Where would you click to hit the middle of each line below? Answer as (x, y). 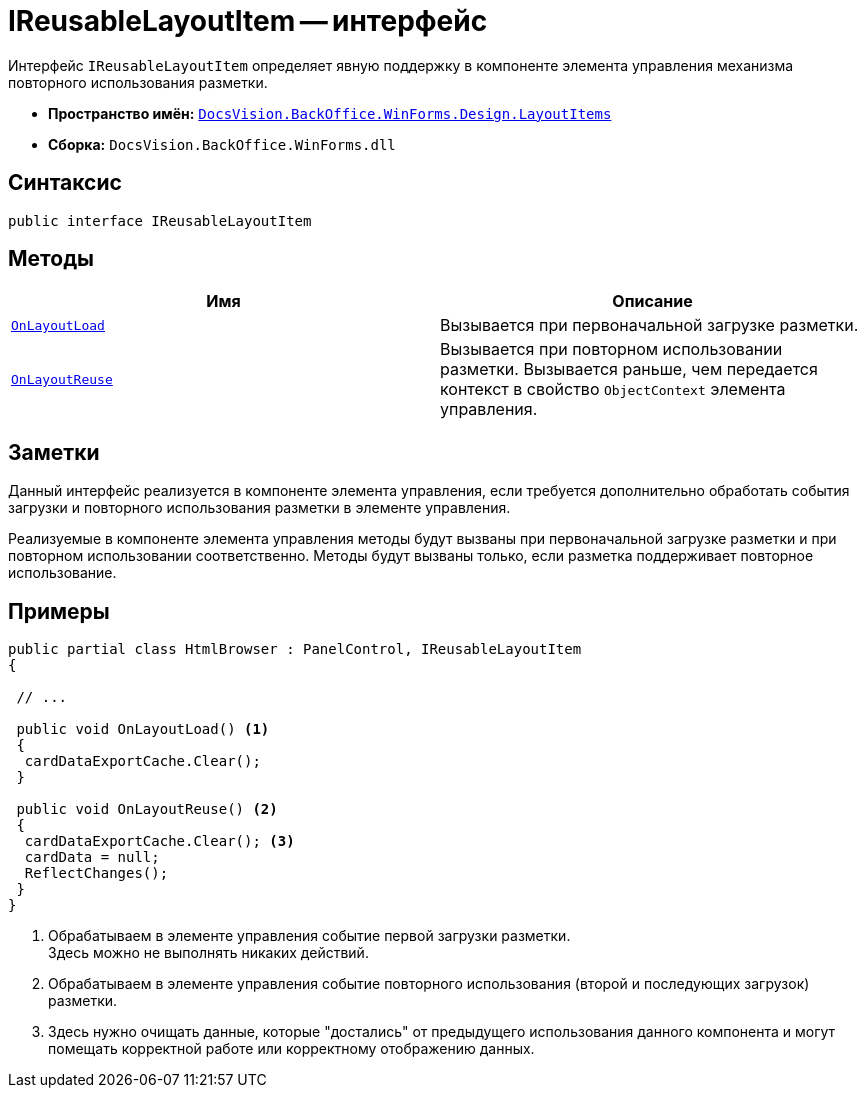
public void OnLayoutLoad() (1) (143, 729)
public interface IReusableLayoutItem (160, 220)
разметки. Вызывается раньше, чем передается (629, 369)
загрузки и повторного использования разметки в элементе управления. (259, 508)
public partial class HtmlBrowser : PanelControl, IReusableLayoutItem (295, 649)
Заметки (54, 452)
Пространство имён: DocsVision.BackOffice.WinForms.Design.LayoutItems (330, 113)
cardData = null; (92, 857)
